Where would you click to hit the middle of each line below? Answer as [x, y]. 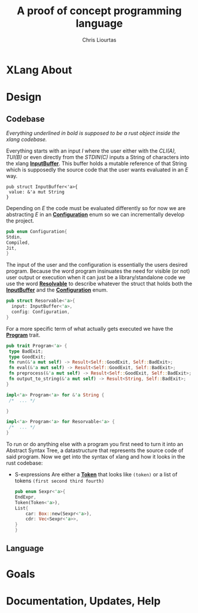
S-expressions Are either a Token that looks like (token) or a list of [96, 475]
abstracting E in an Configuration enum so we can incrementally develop [95, 214]
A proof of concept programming [99, 11]
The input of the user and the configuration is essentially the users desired [97, 265]
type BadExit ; [26, 351]
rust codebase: [25, 463]
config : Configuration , [40, 312]
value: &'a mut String [37, 192]
